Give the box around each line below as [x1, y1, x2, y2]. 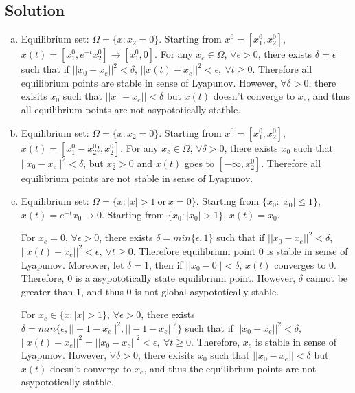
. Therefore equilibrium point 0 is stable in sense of [133, 243, 348, 258]
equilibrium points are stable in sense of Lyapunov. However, [21, 75, 277, 89]
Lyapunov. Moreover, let [21, 257, 124, 271]
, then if [148, 257, 183, 271]
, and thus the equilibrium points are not [144, 361, 317, 375]
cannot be [306, 271, 348, 285]
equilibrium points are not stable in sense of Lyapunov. [21, 170, 253, 185]
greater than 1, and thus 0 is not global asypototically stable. [21, 284, 279, 298]
